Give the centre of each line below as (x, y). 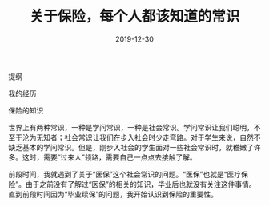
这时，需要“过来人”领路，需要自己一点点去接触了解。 (110, 157)
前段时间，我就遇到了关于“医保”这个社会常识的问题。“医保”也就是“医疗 (125, 174)
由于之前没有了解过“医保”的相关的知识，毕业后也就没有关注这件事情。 (141, 184)
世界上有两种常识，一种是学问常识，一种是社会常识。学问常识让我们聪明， (131, 127)
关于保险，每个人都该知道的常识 (134, 16)
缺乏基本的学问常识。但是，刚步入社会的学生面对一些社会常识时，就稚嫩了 (131, 147)
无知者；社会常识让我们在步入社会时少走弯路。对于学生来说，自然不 (148, 137)
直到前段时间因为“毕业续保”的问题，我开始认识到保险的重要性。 (113, 194)
